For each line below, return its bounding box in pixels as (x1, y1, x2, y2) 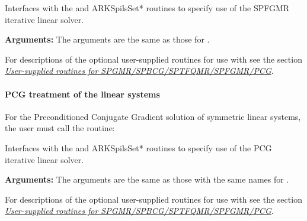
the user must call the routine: (5, 122, 115, 134)
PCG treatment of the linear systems (5, 87, 160, 100)
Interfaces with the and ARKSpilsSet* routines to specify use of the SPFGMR (5, 2, 290, 14)
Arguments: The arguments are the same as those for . (5, 33, 210, 45)
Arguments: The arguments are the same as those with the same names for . (5, 173, 289, 186)
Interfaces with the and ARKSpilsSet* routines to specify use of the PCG (5, 141, 272, 154)
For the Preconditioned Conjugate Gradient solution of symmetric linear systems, (5, 110, 301, 122)
